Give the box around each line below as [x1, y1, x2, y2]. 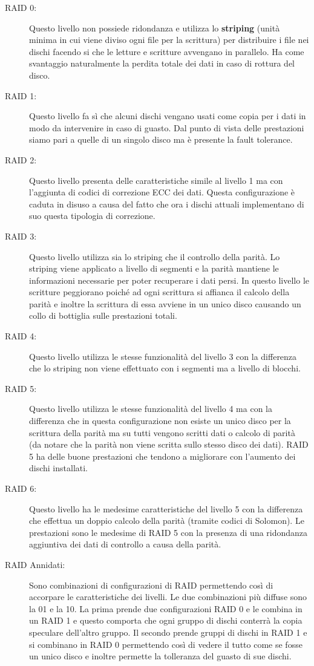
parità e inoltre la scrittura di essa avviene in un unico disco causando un [29, 297, 301, 310]
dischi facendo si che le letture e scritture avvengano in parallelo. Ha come [29, 45, 304, 57]
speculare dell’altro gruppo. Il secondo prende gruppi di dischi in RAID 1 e [29, 625, 307, 638]
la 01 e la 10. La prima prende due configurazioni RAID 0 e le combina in [29, 602, 303, 615]
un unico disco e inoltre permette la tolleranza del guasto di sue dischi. [29, 650, 292, 662]
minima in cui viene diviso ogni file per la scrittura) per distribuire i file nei [29, 33, 309, 46]
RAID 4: [5, 330, 37, 342]
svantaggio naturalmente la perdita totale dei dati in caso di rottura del [29, 57, 295, 70]
